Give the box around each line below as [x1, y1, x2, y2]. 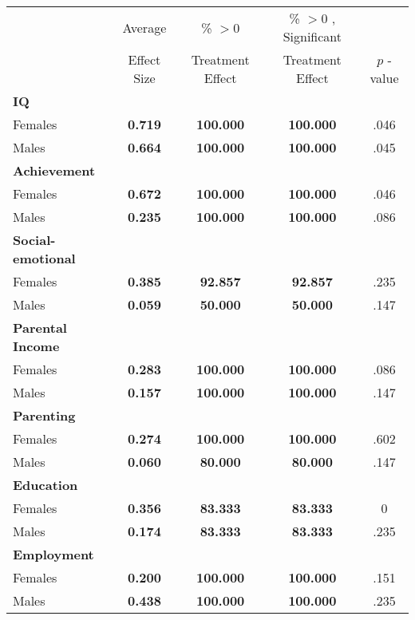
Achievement [13, 161, 96, 180]
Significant [283, 27, 342, 45]
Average [122, 18, 167, 37]
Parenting [13, 406, 76, 425]
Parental [13, 318, 67, 337]
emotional [13, 249, 76, 267]
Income [13, 337, 60, 355]
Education [13, 476, 78, 494]
